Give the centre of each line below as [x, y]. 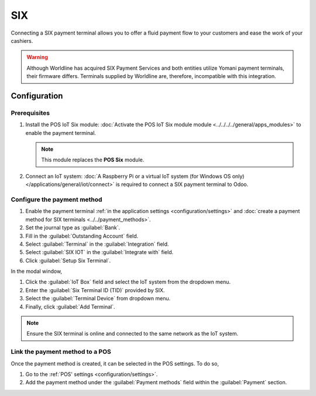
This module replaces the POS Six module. [93, 160]
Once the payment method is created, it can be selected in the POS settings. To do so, [115, 363]
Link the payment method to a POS [61, 352]
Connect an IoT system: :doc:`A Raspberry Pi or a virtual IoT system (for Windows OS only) [135, 176]
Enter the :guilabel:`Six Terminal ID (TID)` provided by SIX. [95, 290]
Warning [37, 57]
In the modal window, [37, 271]
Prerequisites [30, 113]
